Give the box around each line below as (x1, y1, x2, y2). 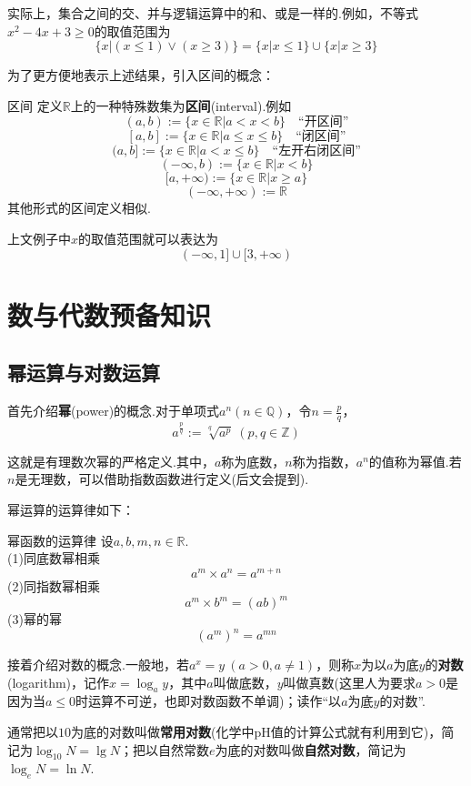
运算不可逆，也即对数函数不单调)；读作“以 (88, 691, 342, 710)
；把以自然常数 (120, 740, 210, 759)
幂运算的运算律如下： (7, 500, 135, 519)
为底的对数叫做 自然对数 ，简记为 (215, 740, 406, 759)
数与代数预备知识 (7, 296, 212, 333)
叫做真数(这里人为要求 (283, 672, 416, 691)
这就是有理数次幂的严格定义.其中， (7, 451, 215, 470)
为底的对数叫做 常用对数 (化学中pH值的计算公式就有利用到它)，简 (71, 722, 455, 741)
